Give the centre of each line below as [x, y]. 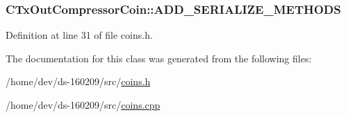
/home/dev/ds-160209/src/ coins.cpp [83, 105]
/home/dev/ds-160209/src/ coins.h [78, 81]
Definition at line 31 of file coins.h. [79, 35]
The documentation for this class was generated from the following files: [159, 58]
